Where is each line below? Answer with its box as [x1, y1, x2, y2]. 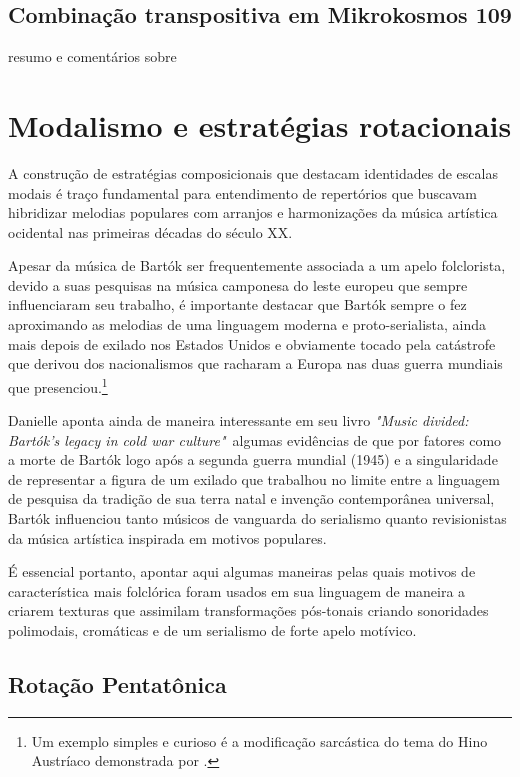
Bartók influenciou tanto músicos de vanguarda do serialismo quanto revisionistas [8, 508, 507, 529]
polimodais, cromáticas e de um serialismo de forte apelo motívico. [8, 620, 417, 641]
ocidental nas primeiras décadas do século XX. [8, 221, 293, 242]
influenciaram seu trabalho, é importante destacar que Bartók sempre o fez [8, 294, 467, 315]
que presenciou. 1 [8, 373, 108, 397]
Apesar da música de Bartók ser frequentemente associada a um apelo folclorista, [8, 255, 506, 276]
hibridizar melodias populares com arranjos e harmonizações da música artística [8, 202, 498, 223]
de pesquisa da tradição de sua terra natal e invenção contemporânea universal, [8, 488, 495, 509]
